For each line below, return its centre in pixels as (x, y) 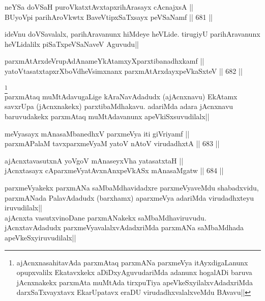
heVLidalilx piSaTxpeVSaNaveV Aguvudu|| (72, 44)
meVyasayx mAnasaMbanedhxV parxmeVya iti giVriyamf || (97, 133)
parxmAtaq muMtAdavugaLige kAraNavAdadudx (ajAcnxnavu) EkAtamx (121, 96)
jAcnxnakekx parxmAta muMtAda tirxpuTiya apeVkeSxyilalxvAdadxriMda (135, 282)
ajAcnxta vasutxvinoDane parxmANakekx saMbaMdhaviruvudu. (106, 217)
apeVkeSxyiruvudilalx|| (40, 238)
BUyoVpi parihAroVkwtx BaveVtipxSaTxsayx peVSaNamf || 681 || (109, 17)
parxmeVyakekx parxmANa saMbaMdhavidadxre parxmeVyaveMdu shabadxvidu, (132, 188)
